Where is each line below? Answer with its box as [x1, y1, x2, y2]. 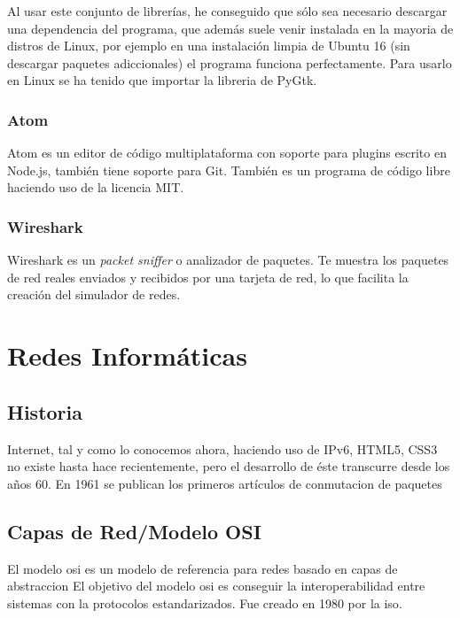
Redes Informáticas [7, 337, 247, 374]
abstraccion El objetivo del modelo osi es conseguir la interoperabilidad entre [7, 576, 425, 595]
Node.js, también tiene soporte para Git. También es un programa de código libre [7, 160, 450, 179]
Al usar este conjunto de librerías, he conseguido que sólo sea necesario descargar [7, 2, 448, 19]
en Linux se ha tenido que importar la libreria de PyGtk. [7, 71, 317, 89]
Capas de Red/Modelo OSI [7, 517, 261, 545]
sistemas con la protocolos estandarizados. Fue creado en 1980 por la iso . [7, 593, 402, 612]
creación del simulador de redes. [7, 285, 181, 304]
